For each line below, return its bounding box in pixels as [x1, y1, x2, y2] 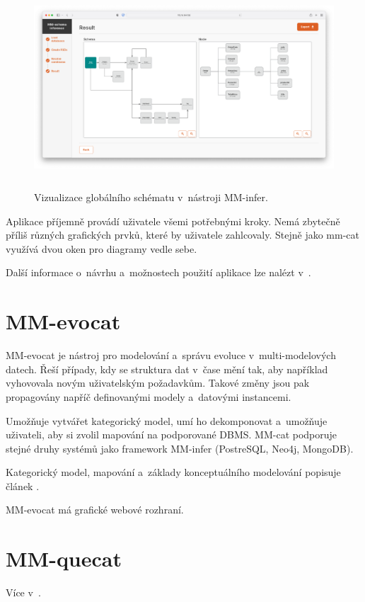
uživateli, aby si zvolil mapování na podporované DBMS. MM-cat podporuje [6, 427, 337, 442]
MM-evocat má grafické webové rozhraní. [6, 502, 184, 517]
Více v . [6, 585, 41, 600]
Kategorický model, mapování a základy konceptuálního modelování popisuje [6, 465, 341, 479]
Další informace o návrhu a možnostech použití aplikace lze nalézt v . [6, 265, 311, 280]
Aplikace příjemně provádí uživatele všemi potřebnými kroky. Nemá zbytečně [6, 213, 340, 228]
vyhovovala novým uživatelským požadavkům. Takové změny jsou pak [6, 375, 310, 390]
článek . [6, 478, 40, 493]
